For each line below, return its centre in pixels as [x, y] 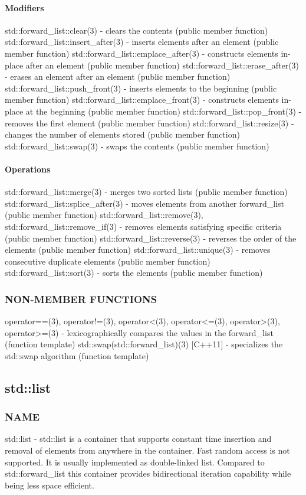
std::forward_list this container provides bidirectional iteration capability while [148, 473]
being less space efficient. [50, 485]
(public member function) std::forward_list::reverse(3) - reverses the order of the [151, 238]
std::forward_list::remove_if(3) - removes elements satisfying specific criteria [143, 226]
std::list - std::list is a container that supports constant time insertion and [138, 439]
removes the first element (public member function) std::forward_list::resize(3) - [149, 123]
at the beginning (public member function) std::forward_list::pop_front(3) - [164, 111]
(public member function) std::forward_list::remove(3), [104, 215]
